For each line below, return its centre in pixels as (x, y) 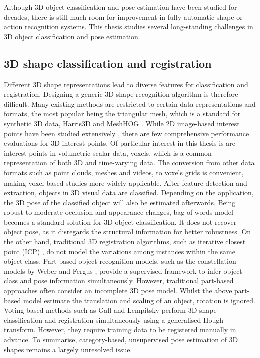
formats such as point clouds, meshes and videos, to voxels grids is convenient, (124, 172)
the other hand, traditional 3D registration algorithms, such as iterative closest (125, 241)
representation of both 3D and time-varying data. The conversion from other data (129, 163)
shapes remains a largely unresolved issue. (68, 349)
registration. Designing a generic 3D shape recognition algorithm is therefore (121, 94)
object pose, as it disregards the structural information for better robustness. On (128, 231)
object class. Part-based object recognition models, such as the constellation (120, 261)
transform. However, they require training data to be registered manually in (120, 330)
